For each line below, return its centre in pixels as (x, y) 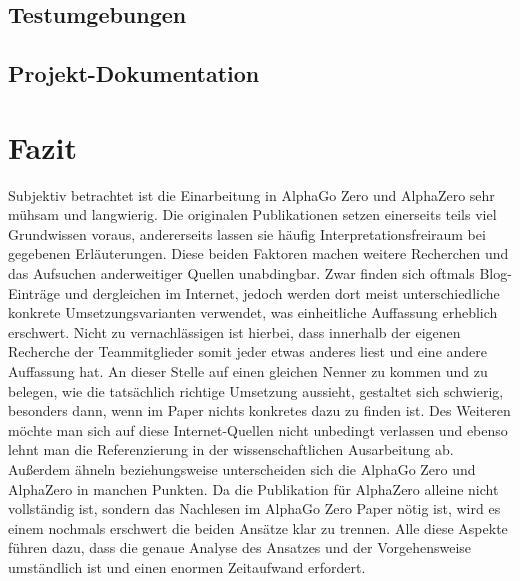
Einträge (34, 292)
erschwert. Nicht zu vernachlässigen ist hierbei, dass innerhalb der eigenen (234, 331)
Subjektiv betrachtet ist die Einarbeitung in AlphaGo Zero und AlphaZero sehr (251, 194)
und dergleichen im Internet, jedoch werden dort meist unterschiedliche (282, 292)
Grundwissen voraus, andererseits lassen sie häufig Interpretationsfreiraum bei (247, 233)
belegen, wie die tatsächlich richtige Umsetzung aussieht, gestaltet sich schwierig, (256, 390)
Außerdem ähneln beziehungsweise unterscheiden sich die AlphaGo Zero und (242, 469)
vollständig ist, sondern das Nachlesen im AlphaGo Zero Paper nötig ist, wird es (254, 508)
